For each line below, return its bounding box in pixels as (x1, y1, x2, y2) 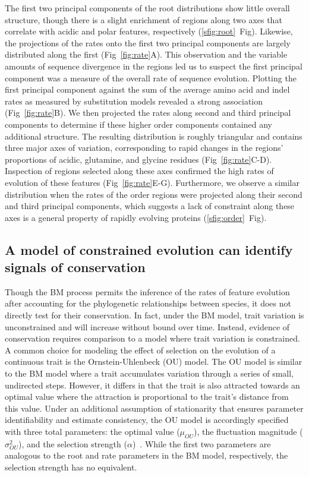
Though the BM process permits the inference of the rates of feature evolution (5, 285, 290, 298)
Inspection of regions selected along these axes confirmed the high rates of (5, 165, 274, 177)
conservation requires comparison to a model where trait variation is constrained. (5, 332, 300, 345)
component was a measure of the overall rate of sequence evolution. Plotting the (5, 71, 297, 84)
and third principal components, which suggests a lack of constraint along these (5, 200, 295, 212)
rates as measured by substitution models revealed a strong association (5, 94, 263, 107)
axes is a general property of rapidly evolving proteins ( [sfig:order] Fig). (5, 211, 267, 223)
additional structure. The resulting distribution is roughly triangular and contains (5, 129, 302, 142)
